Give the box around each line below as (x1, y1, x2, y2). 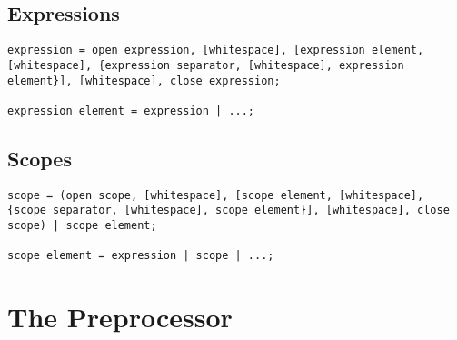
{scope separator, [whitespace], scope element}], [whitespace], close (7, 204, 450, 217)
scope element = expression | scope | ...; (7, 249, 274, 263)
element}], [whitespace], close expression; (7, 74, 281, 87)
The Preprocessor (7, 298, 233, 335)
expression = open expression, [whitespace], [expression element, (7, 44, 424, 57)
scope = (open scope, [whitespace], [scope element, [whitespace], (7, 188, 424, 202)
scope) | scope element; (7, 219, 157, 232)
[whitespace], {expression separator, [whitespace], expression (7, 58, 404, 72)
